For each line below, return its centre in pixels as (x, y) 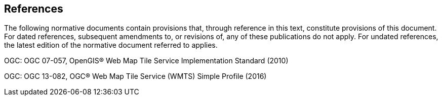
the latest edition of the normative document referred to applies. (111, 45)
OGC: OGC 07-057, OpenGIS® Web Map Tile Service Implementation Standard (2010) (146, 61)
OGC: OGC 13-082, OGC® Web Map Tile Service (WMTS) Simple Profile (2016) (135, 76)
